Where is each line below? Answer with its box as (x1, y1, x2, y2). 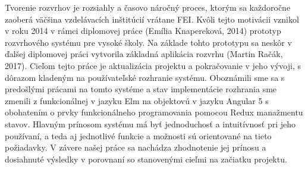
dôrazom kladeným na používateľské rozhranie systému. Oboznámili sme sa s (5, 71, 285, 83)
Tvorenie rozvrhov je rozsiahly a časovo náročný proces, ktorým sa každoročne (5, 1, 291, 13)
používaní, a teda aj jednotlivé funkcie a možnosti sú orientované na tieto (5, 129, 272, 142)
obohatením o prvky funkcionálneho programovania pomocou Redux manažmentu (5, 106, 303, 118)
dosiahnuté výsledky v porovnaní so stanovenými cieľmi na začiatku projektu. (5, 152, 287, 165)
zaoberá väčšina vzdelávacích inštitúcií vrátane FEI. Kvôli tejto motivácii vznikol (5, 12, 299, 25)
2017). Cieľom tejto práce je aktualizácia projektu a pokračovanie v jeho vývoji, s (5, 59, 301, 71)
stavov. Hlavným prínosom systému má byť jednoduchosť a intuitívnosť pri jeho (5, 117, 296, 130)
